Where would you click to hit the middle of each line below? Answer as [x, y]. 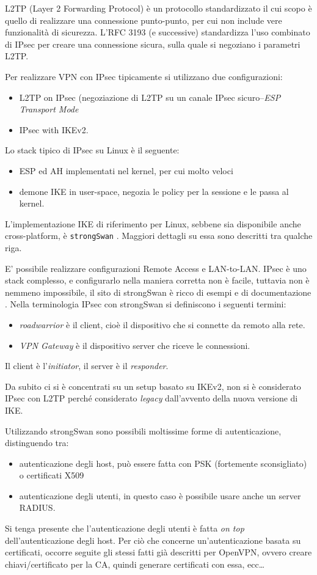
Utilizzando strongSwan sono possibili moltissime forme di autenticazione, [143, 430]
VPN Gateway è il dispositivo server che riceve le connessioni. [135, 345]
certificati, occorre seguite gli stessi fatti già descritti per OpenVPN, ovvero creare [158, 552]
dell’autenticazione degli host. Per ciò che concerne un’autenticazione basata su [153, 540]
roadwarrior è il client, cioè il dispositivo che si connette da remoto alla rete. [162, 324]
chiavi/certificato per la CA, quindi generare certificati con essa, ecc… [135, 564]
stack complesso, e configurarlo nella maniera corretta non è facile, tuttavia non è [157, 280]
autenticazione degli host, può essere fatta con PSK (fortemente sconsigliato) [163, 463]
